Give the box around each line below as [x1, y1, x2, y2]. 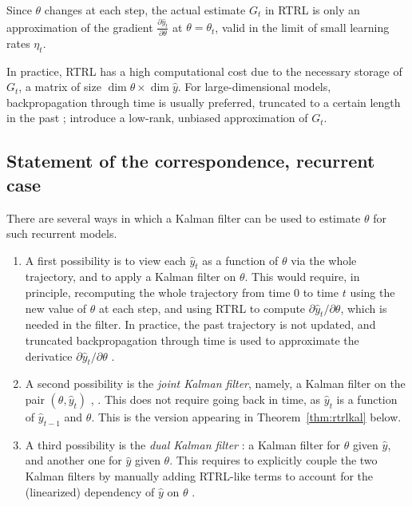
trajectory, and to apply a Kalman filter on [25, 268, 236, 285]
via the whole [291, 251, 357, 268]
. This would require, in [244, 268, 360, 285]
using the [350, 284, 395, 301]
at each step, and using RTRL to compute [98, 299, 306, 316]
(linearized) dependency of [25, 483, 155, 500]
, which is [340, 299, 387, 316]
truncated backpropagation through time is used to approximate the [25, 332, 359, 349]
